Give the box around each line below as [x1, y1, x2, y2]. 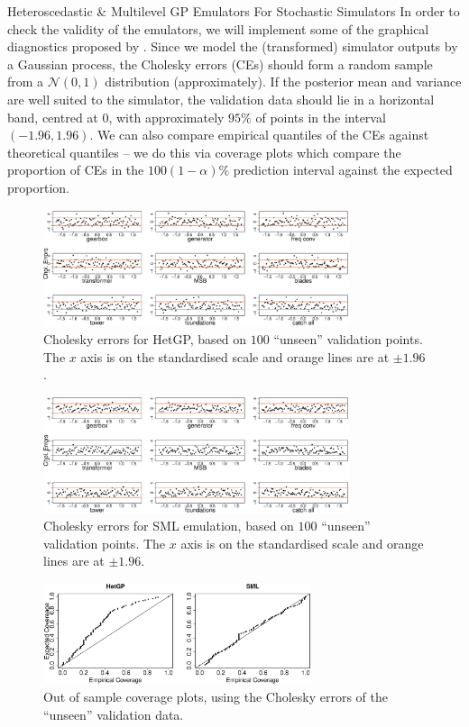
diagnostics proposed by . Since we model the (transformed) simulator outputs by [7, 37, 458, 56]
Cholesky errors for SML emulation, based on [43, 516, 294, 535]
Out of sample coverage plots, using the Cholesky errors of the [43, 687, 389, 706]
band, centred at [7, 107, 98, 126]
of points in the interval [255, 107, 386, 126]
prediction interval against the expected [233, 160, 453, 179]
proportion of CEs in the [7, 160, 144, 179]
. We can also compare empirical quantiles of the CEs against [89, 125, 429, 144]
